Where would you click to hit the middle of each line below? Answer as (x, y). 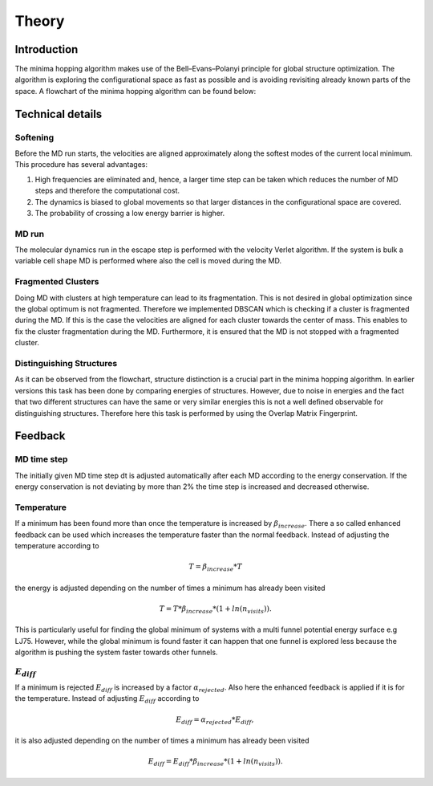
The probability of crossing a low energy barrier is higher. (130, 213)
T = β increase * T (216, 568)
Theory (40, 21)
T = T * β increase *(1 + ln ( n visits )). (215, 609)
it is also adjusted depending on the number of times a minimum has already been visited (162, 741)
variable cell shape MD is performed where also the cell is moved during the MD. (148, 261)
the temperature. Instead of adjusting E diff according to (107, 700)
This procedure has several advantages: (81, 165)
